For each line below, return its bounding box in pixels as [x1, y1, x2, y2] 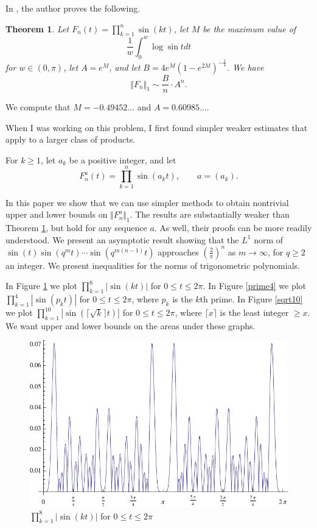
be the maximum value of [203, 22, 296, 35]
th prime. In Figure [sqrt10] [200, 293, 303, 305]
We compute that [5, 101, 71, 113]
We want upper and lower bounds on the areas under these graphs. [5, 319, 256, 332]
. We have [226, 61, 264, 74]
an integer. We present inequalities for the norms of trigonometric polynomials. [5, 259, 300, 271]
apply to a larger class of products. [5, 133, 136, 146]
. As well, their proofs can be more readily [154, 221, 312, 234]
